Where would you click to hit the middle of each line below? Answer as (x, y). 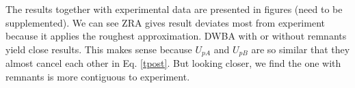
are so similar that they (301, 49)
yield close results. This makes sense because (99, 49)
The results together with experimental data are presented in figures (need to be (174, 9)
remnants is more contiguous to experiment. (98, 76)
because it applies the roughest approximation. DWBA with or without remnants (176, 36)
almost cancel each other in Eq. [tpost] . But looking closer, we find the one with (173, 63)
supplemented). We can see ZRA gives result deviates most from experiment (165, 22)
